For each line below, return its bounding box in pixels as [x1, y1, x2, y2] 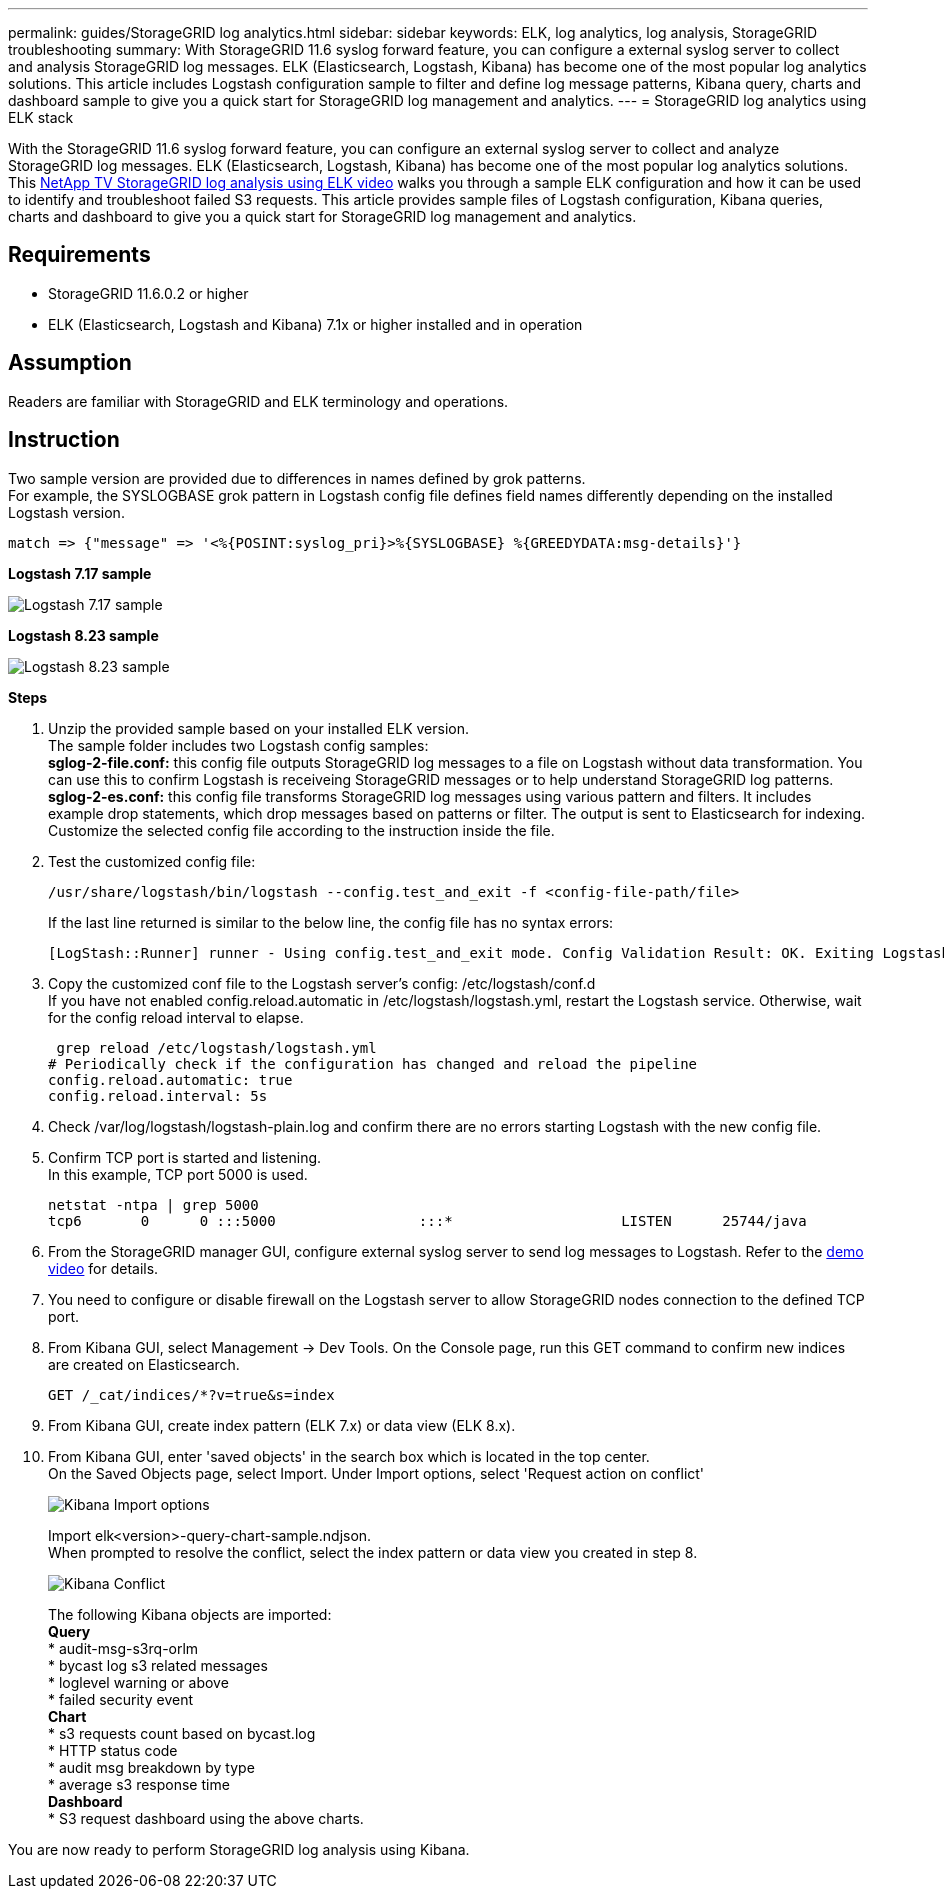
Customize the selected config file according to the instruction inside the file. [48, 821, 555, 839]
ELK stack [8, 109, 74, 126]
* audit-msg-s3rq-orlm [48, 1639, 199, 1657]
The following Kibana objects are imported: [48, 1605, 332, 1623]
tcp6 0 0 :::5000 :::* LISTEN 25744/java [48, 1212, 807, 1229]
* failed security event [48, 1690, 194, 1708]
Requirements [8, 242, 151, 268]
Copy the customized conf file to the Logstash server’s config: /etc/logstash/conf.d [48, 974, 596, 992]
